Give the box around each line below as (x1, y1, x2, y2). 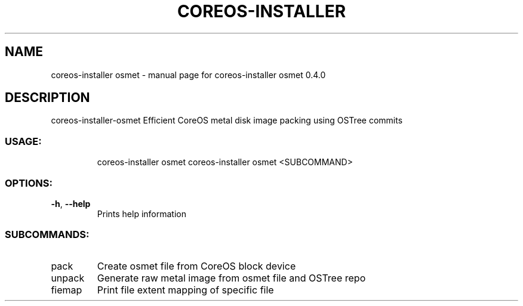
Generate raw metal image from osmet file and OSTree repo (97, 271, 366, 284)
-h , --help (51, 198, 91, 209)
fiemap (51, 283, 82, 296)
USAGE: (5, 135, 42, 147)
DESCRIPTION (5, 90, 90, 106)
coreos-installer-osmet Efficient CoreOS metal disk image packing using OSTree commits (51, 115, 403, 126)
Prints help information (97, 208, 186, 219)
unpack (51, 271, 85, 284)
